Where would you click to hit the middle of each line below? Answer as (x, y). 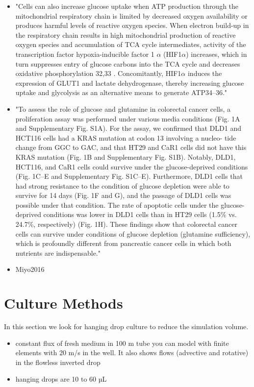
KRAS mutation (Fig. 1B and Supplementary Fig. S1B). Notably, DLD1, (126, 157)
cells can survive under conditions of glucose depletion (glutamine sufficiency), (133, 233)
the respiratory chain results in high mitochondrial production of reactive (126, 35)
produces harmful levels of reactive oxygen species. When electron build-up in (132, 25)
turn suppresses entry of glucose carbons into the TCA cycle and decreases (128, 63)
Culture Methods (63, 303)
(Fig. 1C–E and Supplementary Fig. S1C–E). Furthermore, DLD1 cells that (129, 176)
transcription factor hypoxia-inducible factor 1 (85, 54)
